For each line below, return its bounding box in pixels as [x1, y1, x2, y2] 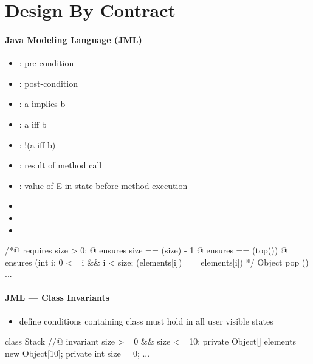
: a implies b [19, 97, 66, 110]
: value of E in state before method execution [19, 179, 188, 191]
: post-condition [19, 77, 78, 89]
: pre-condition [19, 57, 74, 69]
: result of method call [19, 159, 102, 171]
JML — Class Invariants [5, 291, 110, 304]
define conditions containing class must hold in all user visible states [19, 314, 273, 327]
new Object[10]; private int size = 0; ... [5, 346, 150, 359]
